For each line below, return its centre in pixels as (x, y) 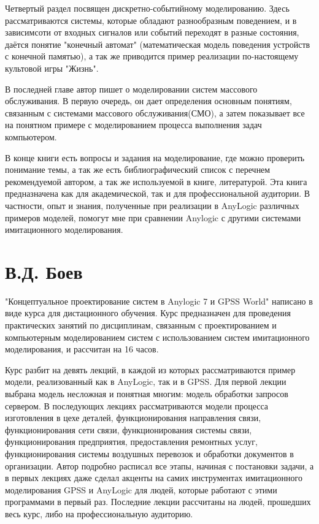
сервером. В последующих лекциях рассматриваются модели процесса (137, 405)
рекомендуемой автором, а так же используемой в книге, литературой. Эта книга (156, 181)
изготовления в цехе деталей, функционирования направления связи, (133, 418)
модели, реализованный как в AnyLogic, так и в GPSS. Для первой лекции (146, 382)
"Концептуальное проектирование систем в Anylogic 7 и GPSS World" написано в (159, 301)
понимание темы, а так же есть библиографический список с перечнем (138, 169)
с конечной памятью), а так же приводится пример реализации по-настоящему (152, 56)
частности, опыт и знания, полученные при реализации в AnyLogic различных (152, 205)
